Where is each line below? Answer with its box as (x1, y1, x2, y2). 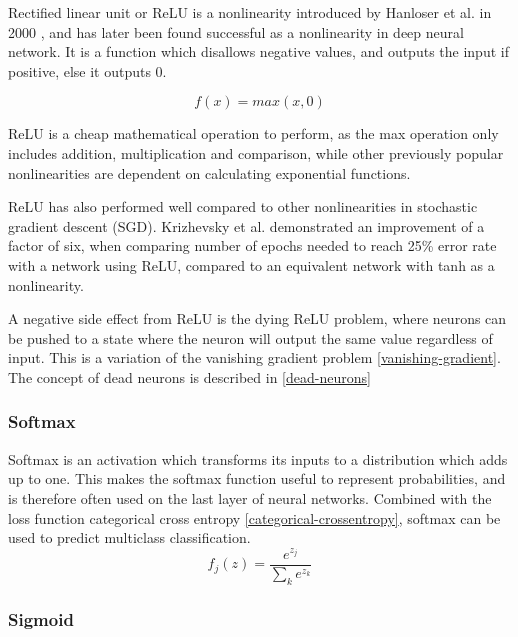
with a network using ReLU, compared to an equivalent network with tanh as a (8, 254, 495, 275)
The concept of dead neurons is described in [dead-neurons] (8, 366, 371, 387)
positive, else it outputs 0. (8, 60, 167, 81)
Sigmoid (8, 606, 74, 631)
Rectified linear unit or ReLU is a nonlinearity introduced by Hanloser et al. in (8, 2, 492, 22)
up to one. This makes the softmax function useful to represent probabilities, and (8, 468, 506, 489)
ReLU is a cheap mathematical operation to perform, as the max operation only (8, 123, 499, 144)
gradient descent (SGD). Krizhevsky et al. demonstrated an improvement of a (8, 215, 485, 236)
